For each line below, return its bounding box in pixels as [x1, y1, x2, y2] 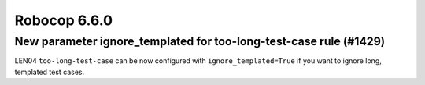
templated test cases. [14, 67, 85, 76]
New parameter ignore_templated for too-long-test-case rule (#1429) [14, 34, 386, 48]
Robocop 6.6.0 [14, 12, 113, 29]
